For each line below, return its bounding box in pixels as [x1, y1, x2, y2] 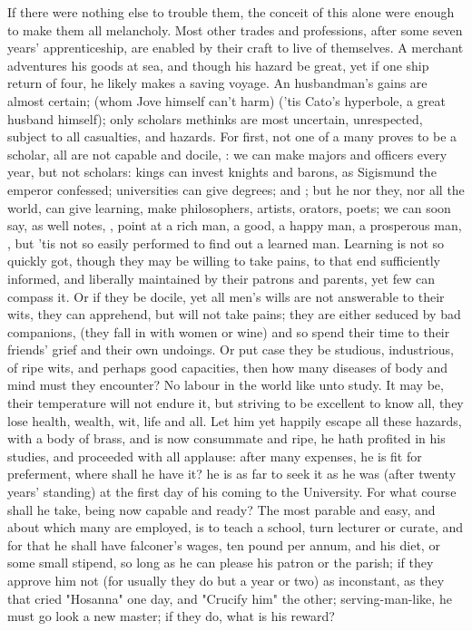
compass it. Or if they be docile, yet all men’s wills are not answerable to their [7, 286, 445, 306]
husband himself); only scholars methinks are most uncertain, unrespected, [7, 109, 423, 128]
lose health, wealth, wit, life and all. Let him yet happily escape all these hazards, [7, 411, 462, 430]
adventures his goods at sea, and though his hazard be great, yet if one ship [7, 55, 429, 74]
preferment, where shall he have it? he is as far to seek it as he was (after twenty [7, 464, 457, 483]
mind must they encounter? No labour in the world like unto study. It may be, [7, 375, 444, 394]
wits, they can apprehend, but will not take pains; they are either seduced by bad [7, 305, 461, 324]
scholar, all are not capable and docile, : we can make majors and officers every [7, 144, 447, 163]
